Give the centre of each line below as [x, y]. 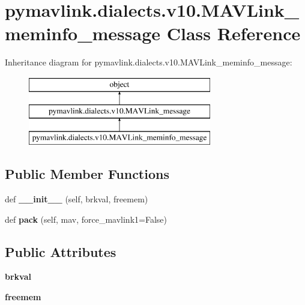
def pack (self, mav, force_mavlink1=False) [86, 219]
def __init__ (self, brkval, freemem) [77, 199]
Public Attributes [61, 251]
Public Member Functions [87, 174]
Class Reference [234, 33]
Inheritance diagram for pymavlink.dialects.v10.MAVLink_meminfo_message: [149, 62]
